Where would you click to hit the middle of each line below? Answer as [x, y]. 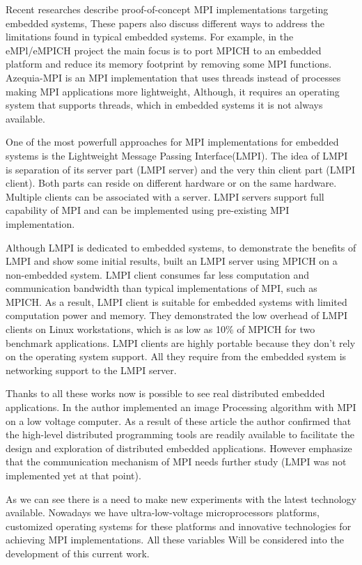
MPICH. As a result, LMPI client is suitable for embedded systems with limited [176, 301]
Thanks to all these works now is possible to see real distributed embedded [165, 393]
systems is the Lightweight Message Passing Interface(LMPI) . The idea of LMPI [177, 155]
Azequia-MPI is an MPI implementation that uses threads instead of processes [173, 77]
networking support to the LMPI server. [91, 370]
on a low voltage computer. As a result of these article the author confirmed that [179, 420]
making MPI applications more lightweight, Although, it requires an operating [173, 91]
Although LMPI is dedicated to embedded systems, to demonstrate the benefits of [181, 247]
